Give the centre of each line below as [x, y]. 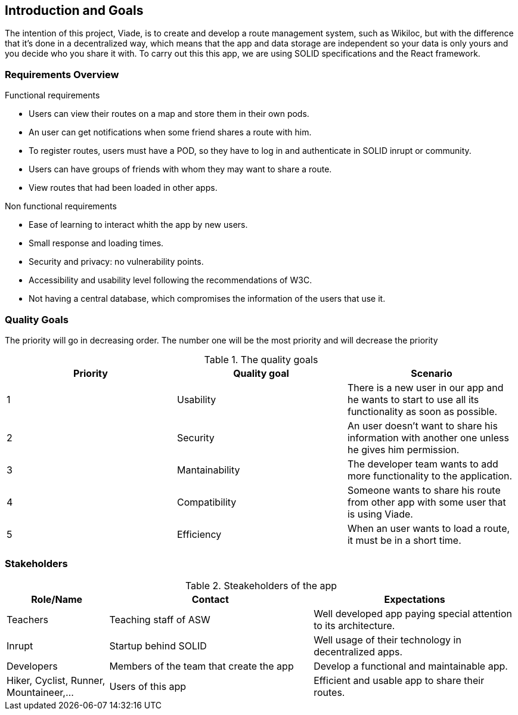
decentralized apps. [358, 651]
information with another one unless [428, 437]
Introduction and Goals [74, 10]
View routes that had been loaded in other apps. [123, 188]
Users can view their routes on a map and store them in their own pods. [169, 114]
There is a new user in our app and [425, 387]
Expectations [415, 599]
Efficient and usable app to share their [399, 680]
